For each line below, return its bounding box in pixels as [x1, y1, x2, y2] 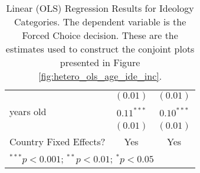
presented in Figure [60, 56, 140, 69]
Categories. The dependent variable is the [14, 15, 186, 28]
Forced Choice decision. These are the [22, 28, 178, 42]
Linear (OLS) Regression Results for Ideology [6, 1, 194, 15]
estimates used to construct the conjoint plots [5, 42, 195, 56]
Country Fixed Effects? [9, 135, 106, 148]
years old [9, 105, 47, 118]
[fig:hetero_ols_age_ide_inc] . [38, 69, 162, 83]
